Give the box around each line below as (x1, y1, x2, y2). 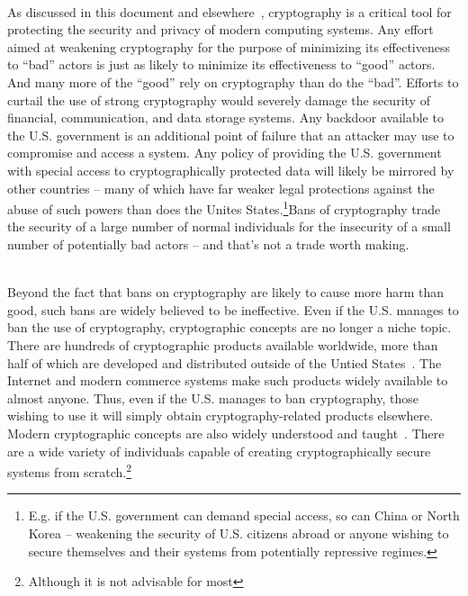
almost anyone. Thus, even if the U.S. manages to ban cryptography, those (7, 388, 418, 407)
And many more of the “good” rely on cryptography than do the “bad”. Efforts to (7, 72, 459, 91)
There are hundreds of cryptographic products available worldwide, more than (7, 335, 438, 354)
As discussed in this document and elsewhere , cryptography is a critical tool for (7, 2, 452, 21)
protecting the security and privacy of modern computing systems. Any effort (7, 20, 434, 39)
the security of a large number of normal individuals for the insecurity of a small (7, 217, 451, 236)
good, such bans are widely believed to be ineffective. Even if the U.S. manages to (7, 300, 459, 319)
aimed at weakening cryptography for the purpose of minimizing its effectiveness (7, 37, 450, 56)
